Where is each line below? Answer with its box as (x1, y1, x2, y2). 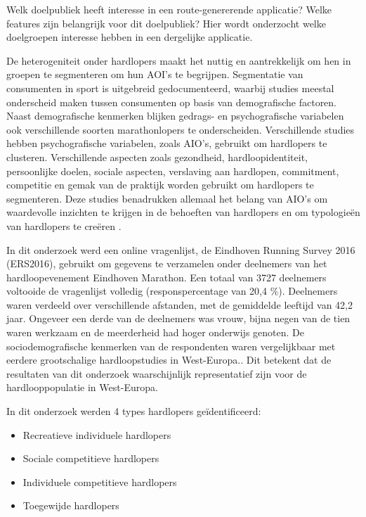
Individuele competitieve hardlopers (22, 474, 177, 489)
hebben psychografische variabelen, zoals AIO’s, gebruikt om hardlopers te (6, 136, 327, 151)
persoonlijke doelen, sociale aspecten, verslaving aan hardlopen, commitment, (6, 163, 339, 178)
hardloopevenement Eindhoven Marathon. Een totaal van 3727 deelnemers (6, 269, 327, 284)
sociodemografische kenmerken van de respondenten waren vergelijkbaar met (6, 338, 336, 353)
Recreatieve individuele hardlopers (22, 427, 171, 442)
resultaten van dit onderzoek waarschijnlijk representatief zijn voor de (6, 366, 307, 381)
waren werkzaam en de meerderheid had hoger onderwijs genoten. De (6, 325, 304, 340)
